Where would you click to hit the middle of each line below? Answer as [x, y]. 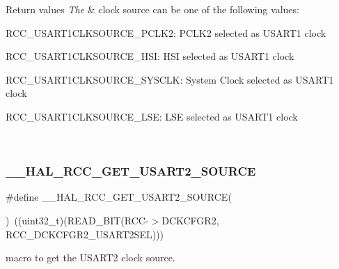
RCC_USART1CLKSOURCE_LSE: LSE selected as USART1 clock [152, 116]
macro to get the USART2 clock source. [90, 258]
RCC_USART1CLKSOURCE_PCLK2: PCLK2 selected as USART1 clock [166, 32]
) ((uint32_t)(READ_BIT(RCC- [77, 220]
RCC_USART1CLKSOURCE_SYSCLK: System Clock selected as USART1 [170, 79]
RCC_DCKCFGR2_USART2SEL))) [85, 234]
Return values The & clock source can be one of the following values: [152, 9]
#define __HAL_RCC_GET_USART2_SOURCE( [119, 197]
